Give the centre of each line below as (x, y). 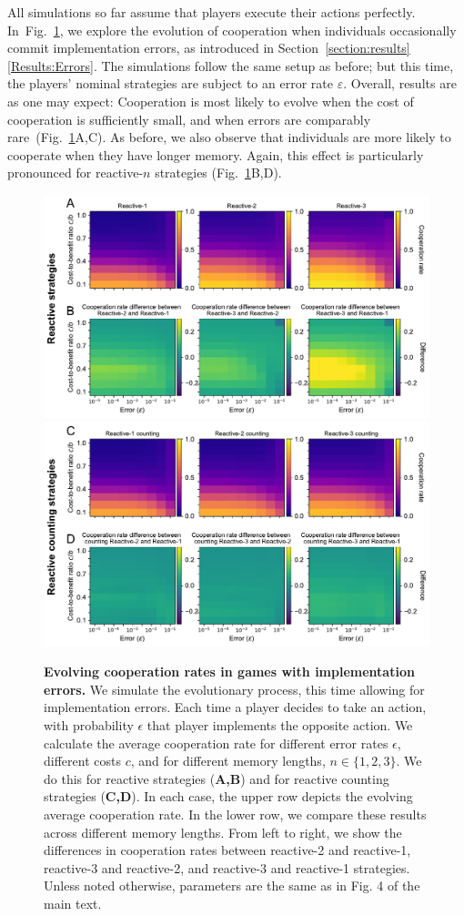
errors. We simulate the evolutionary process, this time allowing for (234, 689)
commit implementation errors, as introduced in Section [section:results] (209, 48)
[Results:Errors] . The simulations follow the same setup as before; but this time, (231, 65)
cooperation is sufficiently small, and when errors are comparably (189, 119)
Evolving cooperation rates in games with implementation (229, 672)
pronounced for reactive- (76, 173)
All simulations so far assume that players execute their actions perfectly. (212, 12)
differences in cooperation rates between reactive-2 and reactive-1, (227, 850)
